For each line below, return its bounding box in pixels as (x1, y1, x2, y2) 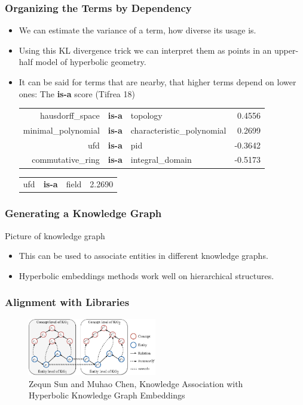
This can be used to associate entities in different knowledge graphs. (19, 249, 268, 262)
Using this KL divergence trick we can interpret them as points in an (19, 44, 272, 56)
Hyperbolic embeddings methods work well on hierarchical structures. (19, 269, 274, 282)
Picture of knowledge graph (5, 229, 105, 242)
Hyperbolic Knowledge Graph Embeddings (29, 389, 185, 401)
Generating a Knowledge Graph (5, 206, 162, 221)
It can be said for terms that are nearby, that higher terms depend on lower (19, 76, 296, 88)
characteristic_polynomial (130, 123, 227, 136)
